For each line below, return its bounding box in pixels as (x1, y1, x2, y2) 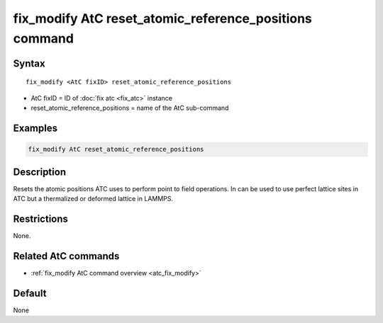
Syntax (13, 57, 45, 69)
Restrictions (13, 212, 69, 225)
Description (13, 166, 67, 178)
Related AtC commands (13, 250, 120, 262)
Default (13, 287, 47, 299)
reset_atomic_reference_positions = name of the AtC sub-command (30, 103, 229, 113)
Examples (13, 122, 58, 134)
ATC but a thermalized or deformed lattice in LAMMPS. (13, 195, 174, 203)
